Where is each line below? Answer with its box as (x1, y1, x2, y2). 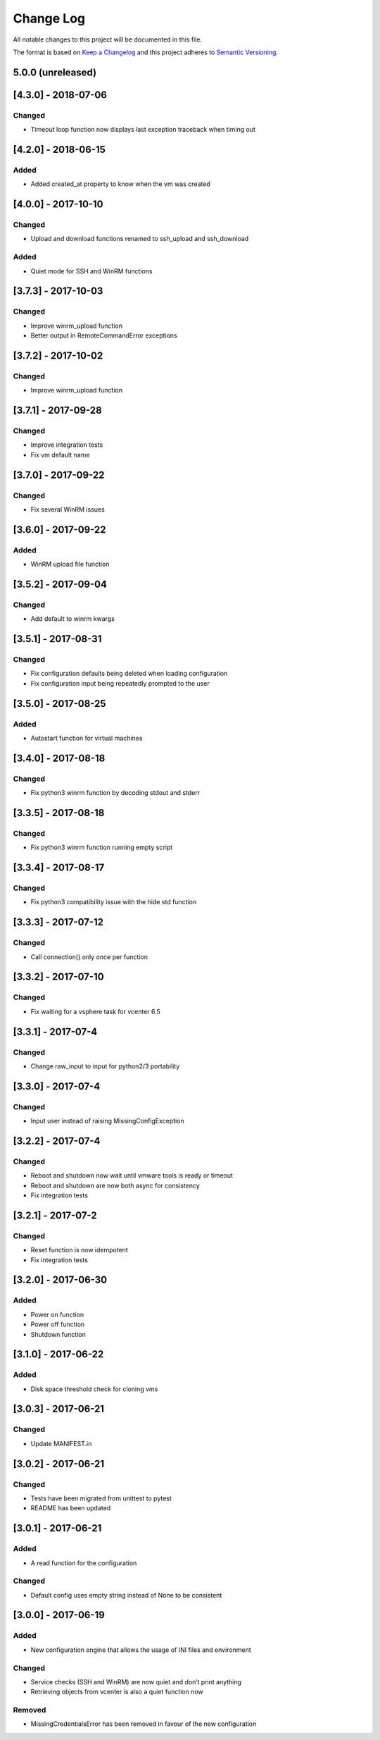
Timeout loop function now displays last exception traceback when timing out (30, 125, 256, 134)
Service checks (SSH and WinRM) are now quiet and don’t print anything (30, 1677, 242, 1686)
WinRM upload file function (30, 560, 110, 569)
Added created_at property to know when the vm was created (30, 180, 210, 188)
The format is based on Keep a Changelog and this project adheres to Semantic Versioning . (13, 48, 278, 56)
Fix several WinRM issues (30, 505, 105, 514)
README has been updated (30, 1504, 111, 1512)
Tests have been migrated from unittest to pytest (30, 1494, 172, 1503)
